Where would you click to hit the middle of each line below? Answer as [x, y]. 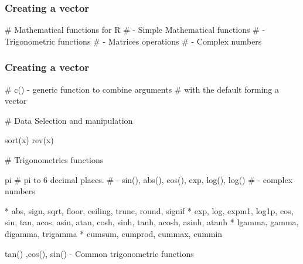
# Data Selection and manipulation [69, 120]
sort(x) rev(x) [29, 140]
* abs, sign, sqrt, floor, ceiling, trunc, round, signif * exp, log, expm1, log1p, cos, [149, 210]
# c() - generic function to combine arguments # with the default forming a [142, 89]
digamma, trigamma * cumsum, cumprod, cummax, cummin [114, 233]
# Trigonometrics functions [54, 160]
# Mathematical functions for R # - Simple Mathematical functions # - [135, 30]
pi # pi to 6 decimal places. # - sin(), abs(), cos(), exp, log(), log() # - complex [149, 179]
